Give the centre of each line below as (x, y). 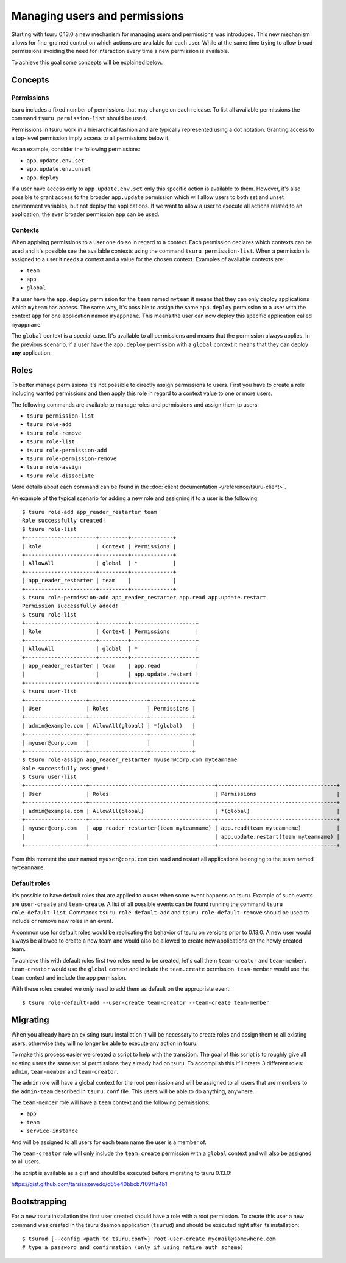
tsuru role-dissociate (60, 476)
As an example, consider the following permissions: (76, 149)
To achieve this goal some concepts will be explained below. (87, 62)
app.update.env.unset (59, 169)
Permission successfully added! (70, 606)
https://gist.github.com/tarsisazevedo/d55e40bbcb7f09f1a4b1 (89, 1184)
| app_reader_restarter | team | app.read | (111, 666)
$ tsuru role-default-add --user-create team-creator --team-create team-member (146, 1003)
